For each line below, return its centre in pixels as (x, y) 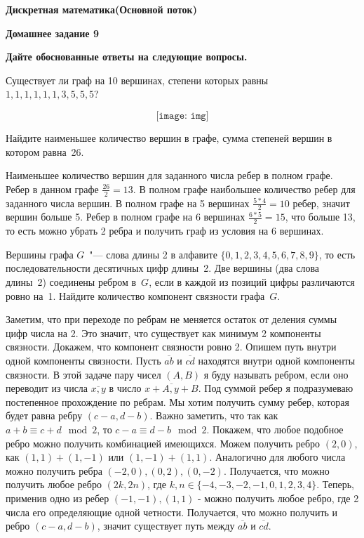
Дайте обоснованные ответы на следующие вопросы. (127, 57)
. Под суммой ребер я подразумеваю (276, 388)
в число (125, 388)
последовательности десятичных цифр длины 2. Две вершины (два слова (163, 268)
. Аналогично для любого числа (277, 457)
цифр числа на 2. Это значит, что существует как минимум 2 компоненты (163, 333)
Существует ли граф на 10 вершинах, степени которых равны (137, 80)
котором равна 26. (45, 151)
